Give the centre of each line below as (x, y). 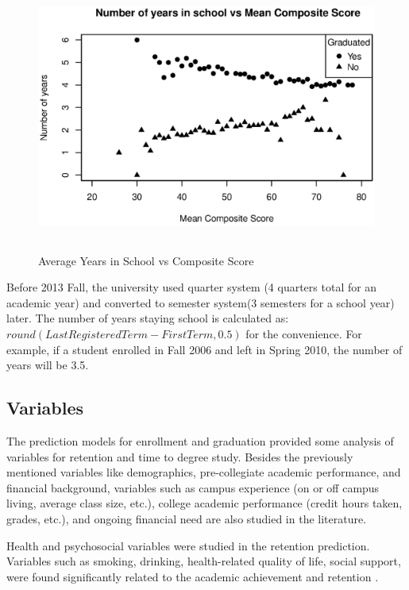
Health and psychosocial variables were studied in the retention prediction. (188, 545)
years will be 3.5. (48, 365)
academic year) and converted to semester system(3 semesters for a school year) (201, 302)
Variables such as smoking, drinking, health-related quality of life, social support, (204, 561)
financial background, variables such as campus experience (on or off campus (193, 487)
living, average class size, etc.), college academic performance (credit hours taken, (204, 503)
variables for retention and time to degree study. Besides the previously (180, 456)
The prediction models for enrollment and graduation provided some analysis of (200, 440)
